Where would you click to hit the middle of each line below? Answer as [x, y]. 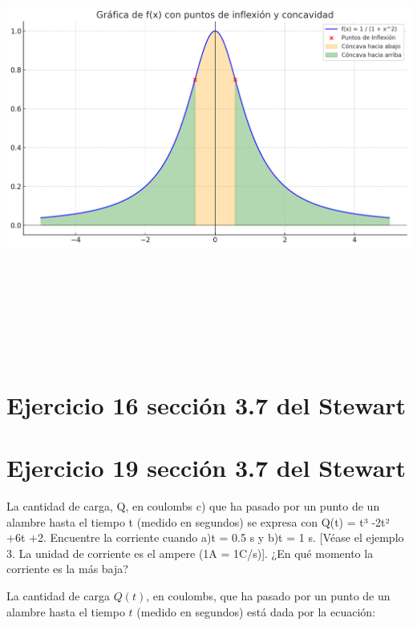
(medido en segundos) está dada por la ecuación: [256, 611]
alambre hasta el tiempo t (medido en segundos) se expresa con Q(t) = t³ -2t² [198, 521]
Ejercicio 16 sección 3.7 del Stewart [206, 404]
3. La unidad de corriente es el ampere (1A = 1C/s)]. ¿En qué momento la [190, 553]
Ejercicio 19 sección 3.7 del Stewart [206, 468]
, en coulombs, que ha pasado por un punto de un [268, 595]
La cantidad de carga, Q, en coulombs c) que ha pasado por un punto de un [193, 506]
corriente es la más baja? [67, 569]
